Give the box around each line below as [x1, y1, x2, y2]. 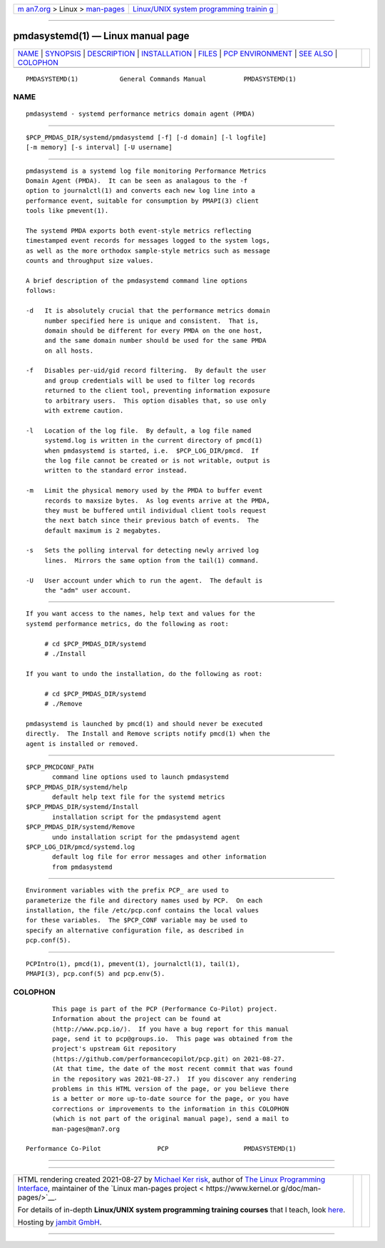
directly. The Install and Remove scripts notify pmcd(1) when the [26, 730, 270, 738]
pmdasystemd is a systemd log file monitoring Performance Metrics [26, 166, 267, 175]
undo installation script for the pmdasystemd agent [52, 832, 240, 841]
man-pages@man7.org [52, 1124, 120, 1133]
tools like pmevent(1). [26, 207, 109, 215]
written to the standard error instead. [44, 466, 188, 475]
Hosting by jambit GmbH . [17, 1217, 103, 1227]
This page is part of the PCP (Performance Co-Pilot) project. [52, 1005, 278, 1013]
